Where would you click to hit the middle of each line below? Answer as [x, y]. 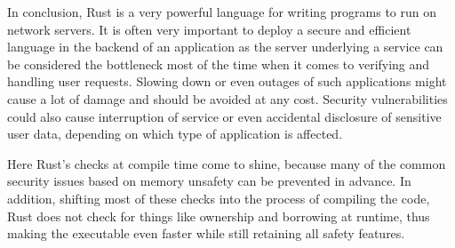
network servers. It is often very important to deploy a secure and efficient [209, 29]
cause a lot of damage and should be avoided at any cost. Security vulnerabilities [227, 98]
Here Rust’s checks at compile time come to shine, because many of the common [227, 163]
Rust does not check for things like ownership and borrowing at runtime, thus [219, 216]
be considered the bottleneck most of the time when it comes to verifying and [219, 64]
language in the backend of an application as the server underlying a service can [225, 47]
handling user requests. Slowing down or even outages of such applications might [227, 81]
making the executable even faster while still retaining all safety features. [206, 233]
